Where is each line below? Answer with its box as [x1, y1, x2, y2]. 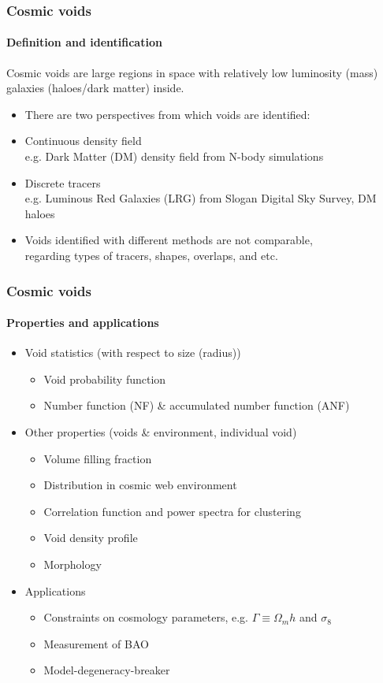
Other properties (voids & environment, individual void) [24, 424, 297, 440]
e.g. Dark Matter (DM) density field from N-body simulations [24, 148, 324, 165]
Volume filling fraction [43, 450, 152, 466]
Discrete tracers [24, 174, 101, 191]
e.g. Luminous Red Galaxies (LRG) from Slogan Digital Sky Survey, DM [24, 190, 377, 206]
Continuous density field [24, 132, 142, 149]
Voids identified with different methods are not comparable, [24, 232, 313, 248]
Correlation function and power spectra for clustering [43, 503, 301, 519]
